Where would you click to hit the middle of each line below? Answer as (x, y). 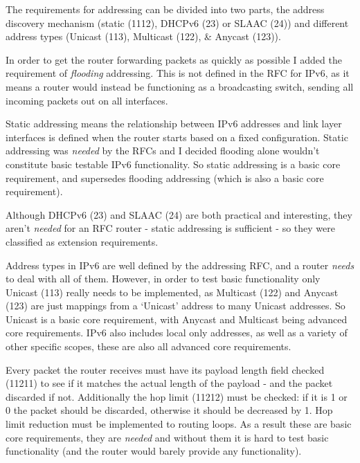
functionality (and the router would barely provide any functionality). (154, 451)
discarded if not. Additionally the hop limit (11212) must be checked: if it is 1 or (177, 396)
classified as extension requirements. (82, 241)
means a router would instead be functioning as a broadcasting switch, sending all (180, 86)
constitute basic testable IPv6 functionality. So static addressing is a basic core (173, 164)
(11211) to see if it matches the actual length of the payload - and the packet (169, 383)
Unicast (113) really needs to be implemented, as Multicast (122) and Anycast (172, 292)
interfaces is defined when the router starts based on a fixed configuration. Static (177, 137)
